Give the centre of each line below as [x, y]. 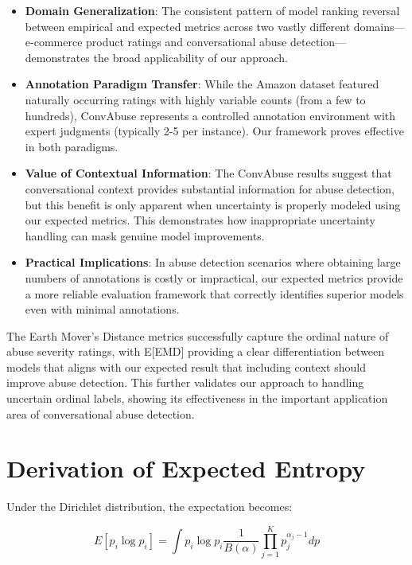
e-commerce [54, 42]
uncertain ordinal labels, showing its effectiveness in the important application [197, 398]
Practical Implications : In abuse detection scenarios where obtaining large [213, 262]
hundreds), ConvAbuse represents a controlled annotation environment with [210, 115]
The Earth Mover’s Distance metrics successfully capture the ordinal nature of [198, 335]
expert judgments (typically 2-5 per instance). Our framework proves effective [214, 131]
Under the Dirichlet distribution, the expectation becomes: [150, 507]
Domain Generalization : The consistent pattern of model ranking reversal [212, 10]
